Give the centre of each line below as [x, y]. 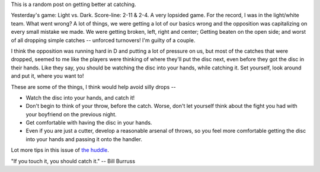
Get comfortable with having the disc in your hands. [89, 123]
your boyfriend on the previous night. [71, 114]
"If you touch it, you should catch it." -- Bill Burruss [73, 161]
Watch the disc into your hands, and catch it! [80, 97]
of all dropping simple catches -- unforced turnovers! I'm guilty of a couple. [103, 40]
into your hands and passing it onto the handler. [84, 139]
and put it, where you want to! [47, 76]
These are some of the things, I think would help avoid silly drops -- [93, 87]
